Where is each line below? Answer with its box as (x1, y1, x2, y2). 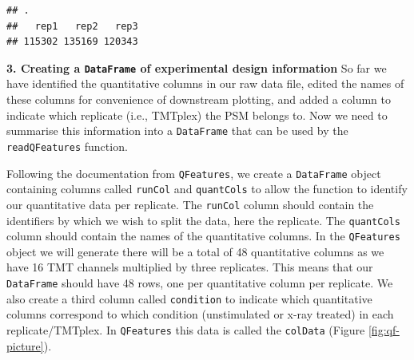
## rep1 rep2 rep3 (6, 20, 138, 32)
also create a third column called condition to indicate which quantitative (6, 290, 372, 307)
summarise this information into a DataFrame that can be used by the (6, 122, 348, 139)
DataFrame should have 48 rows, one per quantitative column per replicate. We (6, 275, 393, 291)
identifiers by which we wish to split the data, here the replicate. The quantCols (6, 212, 400, 228)
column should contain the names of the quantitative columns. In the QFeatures (6, 227, 400, 244)
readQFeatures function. (6, 137, 128, 154)
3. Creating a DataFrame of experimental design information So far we (6, 59, 387, 76)
